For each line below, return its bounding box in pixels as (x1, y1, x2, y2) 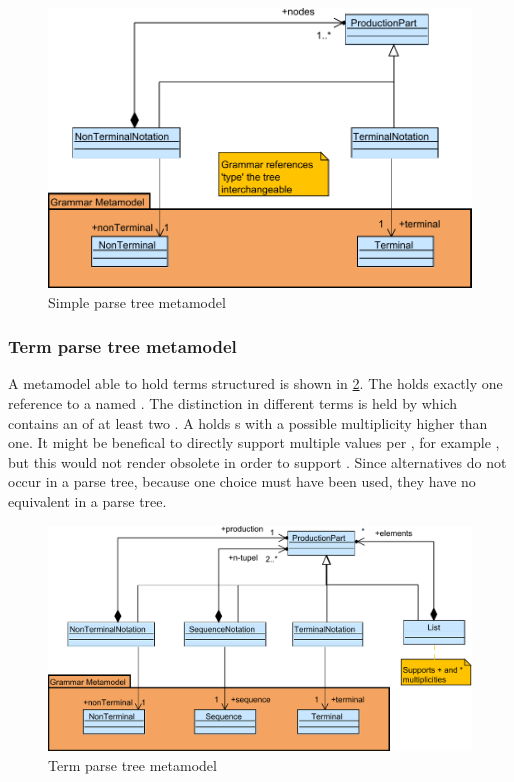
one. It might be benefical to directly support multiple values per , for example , (8, 432, 500, 453)
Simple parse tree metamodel (48, 291, 226, 312)
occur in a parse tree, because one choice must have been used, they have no (8, 471, 476, 492)
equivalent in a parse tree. (8, 491, 167, 512)
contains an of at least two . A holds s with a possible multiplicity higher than (8, 412, 488, 433)
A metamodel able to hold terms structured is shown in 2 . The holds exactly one (8, 373, 503, 394)
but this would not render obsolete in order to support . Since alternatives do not (8, 451, 507, 472)
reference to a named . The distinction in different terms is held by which (8, 393, 458, 414)
